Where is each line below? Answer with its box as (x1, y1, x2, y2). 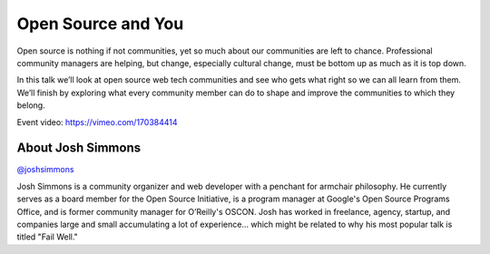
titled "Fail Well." (16, 231, 79, 242)
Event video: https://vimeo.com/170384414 (16, 116, 178, 127)
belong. (16, 100, 45, 111)
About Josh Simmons (16, 141, 141, 156)
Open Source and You (16, 14, 184, 34)
